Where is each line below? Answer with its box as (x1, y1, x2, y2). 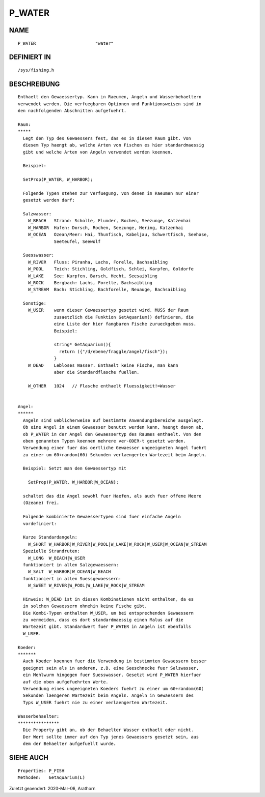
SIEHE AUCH (9, 753, 49, 762)
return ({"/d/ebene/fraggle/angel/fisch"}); (59, 349, 168, 354)
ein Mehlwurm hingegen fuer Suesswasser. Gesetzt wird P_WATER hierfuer (23, 672, 202, 678)
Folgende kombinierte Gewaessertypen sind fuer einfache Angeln (23, 514, 181, 520)
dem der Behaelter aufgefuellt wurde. (23, 741, 116, 747)
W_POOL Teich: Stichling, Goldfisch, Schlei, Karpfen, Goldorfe (27, 266, 194, 272)
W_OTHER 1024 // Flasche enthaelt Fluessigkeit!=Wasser (27, 383, 176, 388)
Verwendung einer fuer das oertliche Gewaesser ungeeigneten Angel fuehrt (23, 445, 207, 451)
